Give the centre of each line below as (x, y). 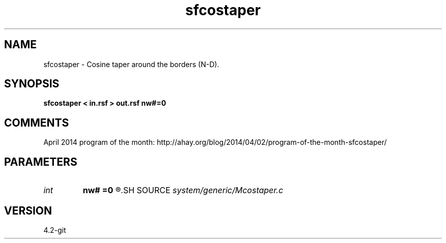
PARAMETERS (41, 162)
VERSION (28, 210)
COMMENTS (37, 123)
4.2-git (55, 230)
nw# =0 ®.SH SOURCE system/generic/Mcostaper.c (183, 190)
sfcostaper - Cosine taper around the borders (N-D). (131, 64)
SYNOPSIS (32, 84)
